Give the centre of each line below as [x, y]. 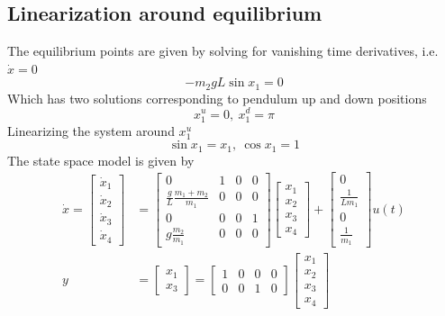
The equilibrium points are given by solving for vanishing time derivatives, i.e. [223, 51]
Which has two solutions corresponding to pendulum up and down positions [217, 98]
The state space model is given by [101, 160]
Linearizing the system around [91, 130]
